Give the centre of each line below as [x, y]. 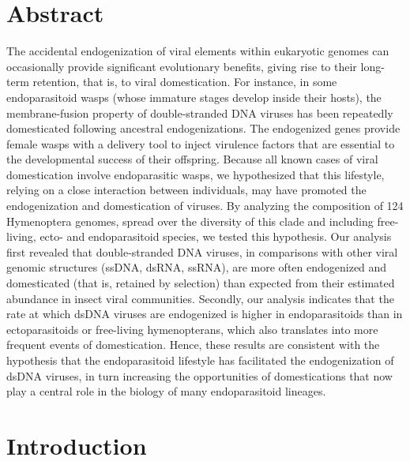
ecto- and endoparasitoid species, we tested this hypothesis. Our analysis [216, 236]
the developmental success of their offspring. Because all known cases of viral [192, 159]
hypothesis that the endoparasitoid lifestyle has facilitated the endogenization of [200, 360]
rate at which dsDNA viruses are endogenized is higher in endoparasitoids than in [205, 314]
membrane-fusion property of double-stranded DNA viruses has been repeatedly [200, 112]
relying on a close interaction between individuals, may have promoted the [186, 190]
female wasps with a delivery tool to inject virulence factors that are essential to [201, 143]
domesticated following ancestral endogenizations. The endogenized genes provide [203, 128]
